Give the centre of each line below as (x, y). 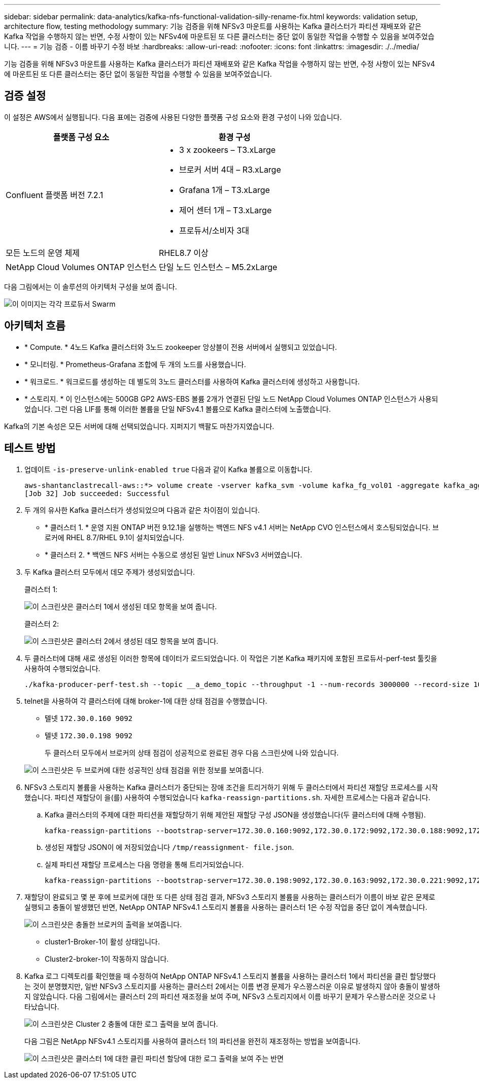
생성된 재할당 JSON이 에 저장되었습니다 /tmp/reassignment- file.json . (169, 847)
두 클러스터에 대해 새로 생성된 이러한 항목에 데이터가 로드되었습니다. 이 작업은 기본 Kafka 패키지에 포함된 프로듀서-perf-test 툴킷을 (231, 658)
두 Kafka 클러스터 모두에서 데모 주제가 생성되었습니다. (110, 572)
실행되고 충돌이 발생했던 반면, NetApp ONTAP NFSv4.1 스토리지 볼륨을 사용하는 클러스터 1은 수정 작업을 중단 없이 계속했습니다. (226, 907)
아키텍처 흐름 (35, 326)
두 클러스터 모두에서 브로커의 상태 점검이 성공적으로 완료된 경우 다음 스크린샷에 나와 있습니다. (192, 752)
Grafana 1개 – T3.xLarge (225, 190)
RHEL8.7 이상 (184, 253)
